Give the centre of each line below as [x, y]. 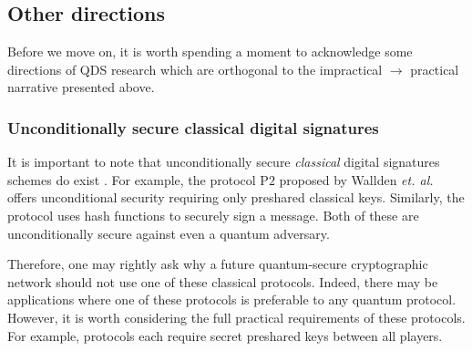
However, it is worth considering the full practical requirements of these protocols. [236, 317]
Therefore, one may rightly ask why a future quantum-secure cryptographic [218, 264]
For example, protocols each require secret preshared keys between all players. [225, 335]
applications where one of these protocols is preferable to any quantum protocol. [232, 299]
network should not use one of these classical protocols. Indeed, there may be [223, 281]
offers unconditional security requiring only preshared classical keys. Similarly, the [236, 197]
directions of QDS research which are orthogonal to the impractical [195, 69]
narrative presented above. [81, 87]
